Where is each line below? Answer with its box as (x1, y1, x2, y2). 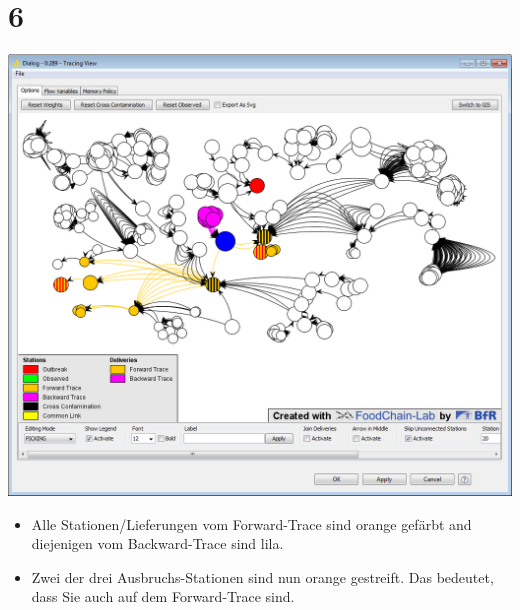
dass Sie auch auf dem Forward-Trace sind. (31, 586, 295, 607)
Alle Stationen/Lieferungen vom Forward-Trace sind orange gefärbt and (31, 513, 472, 534)
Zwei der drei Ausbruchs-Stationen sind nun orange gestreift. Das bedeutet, (31, 566, 494, 587)
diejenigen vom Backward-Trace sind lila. (31, 533, 284, 554)
